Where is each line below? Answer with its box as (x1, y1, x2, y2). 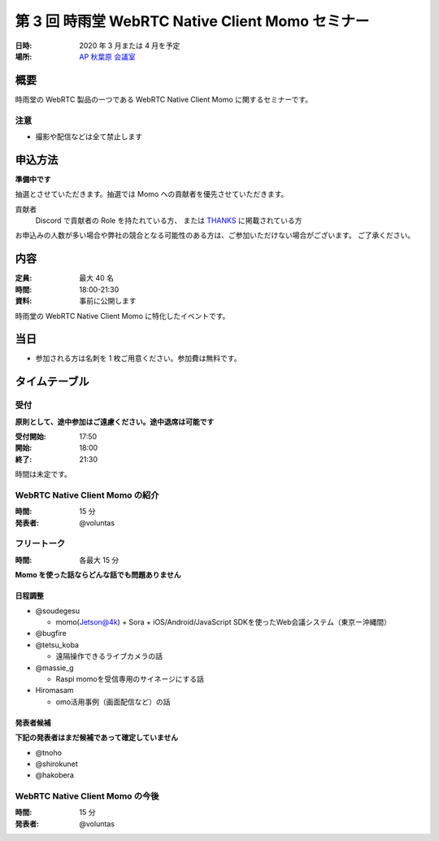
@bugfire (35, 629, 67, 638)
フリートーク (15, 538, 66, 549)
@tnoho (35, 747, 63, 757)
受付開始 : (15, 431, 46, 441)
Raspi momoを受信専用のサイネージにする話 (55, 673, 205, 683)
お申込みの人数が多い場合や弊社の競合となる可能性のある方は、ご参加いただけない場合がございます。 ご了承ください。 (15, 230, 415, 240)
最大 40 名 (79, 273, 114, 283)
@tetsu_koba (35, 639, 79, 650)
